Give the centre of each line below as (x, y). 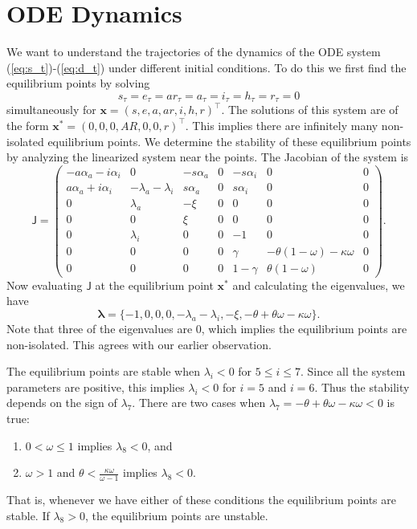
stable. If (28, 515)
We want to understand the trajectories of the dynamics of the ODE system (194, 52)
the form (28, 125)
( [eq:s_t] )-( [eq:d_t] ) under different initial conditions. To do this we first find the (206, 67)
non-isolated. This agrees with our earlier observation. (139, 344)
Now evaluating (45, 285)
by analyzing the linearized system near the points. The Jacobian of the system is (208, 157)
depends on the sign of (62, 403)
